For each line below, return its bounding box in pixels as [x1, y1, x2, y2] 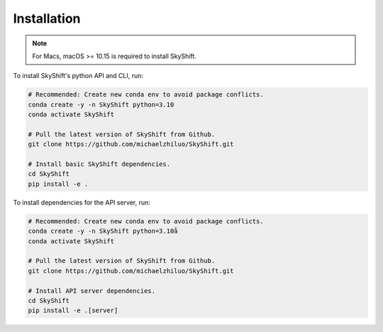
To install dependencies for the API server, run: [13, 198, 150, 206]
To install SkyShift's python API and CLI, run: [13, 72, 144, 80]
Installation [13, 11, 81, 26]
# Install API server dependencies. [28, 287, 156, 294]
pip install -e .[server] [28, 306, 118, 315]
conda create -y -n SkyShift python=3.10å [28, 227, 178, 236]
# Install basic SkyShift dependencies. [28, 160, 170, 168]
